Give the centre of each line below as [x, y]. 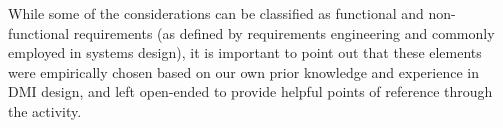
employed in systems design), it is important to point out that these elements [245, 52]
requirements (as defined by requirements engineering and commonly [284, 32]
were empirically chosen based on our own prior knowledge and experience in [243, 71]
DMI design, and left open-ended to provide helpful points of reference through [250, 91]
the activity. [45, 110]
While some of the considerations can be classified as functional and [216, 13]
